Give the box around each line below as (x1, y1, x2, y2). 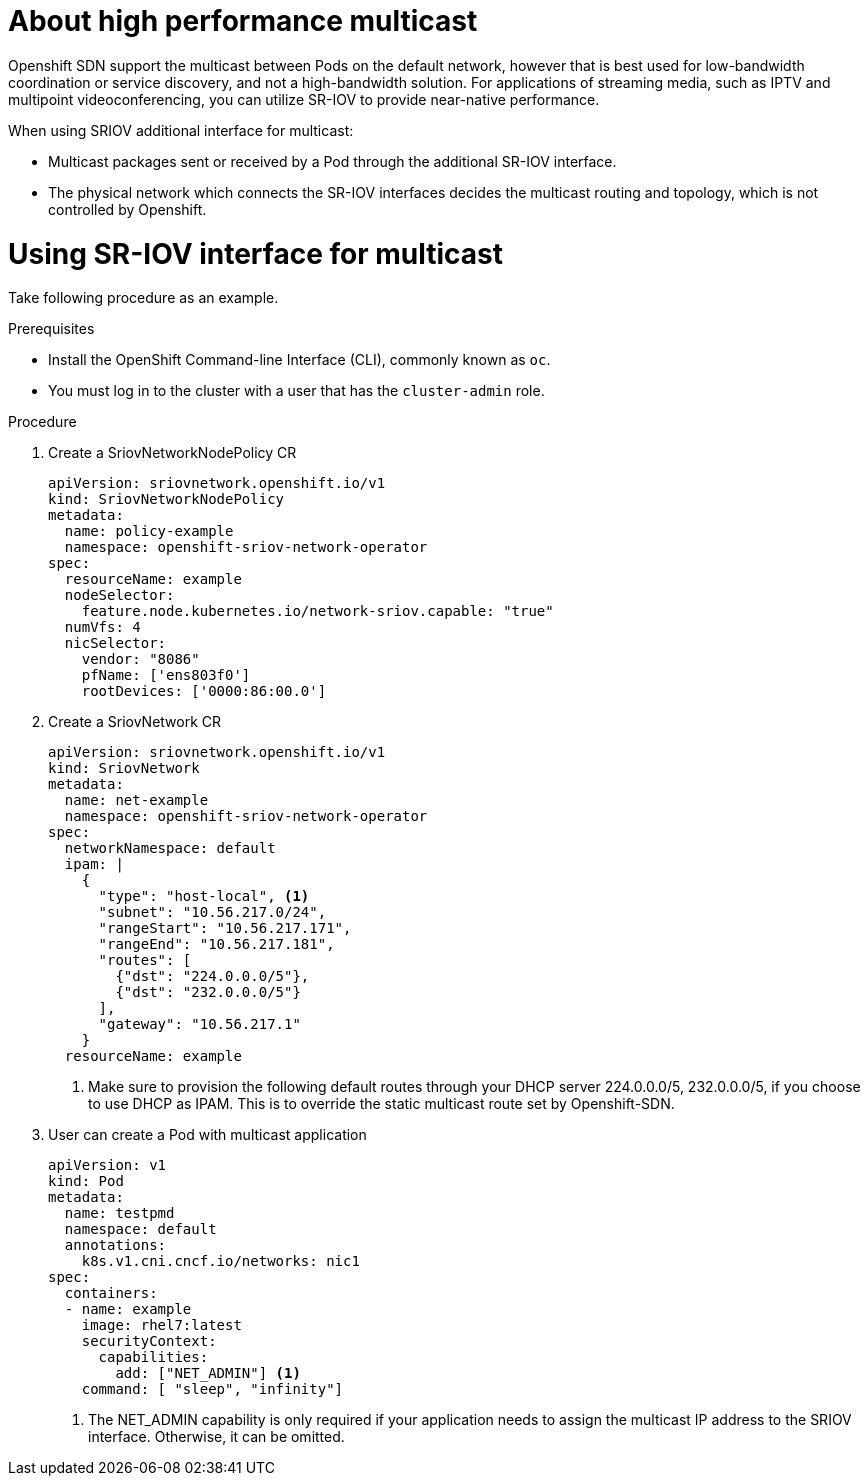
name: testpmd (64, 1205, 175, 1222)
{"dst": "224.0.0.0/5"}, (115, 968, 310, 985)
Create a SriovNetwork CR (48, 713, 222, 731)
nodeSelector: (64, 587, 175, 604)
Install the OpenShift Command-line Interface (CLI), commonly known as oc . (48, 351, 551, 369)
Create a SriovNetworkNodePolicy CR (48, 444, 297, 462)
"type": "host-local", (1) (98, 888, 310, 905)
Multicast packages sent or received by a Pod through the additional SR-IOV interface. (48, 152, 617, 170)
